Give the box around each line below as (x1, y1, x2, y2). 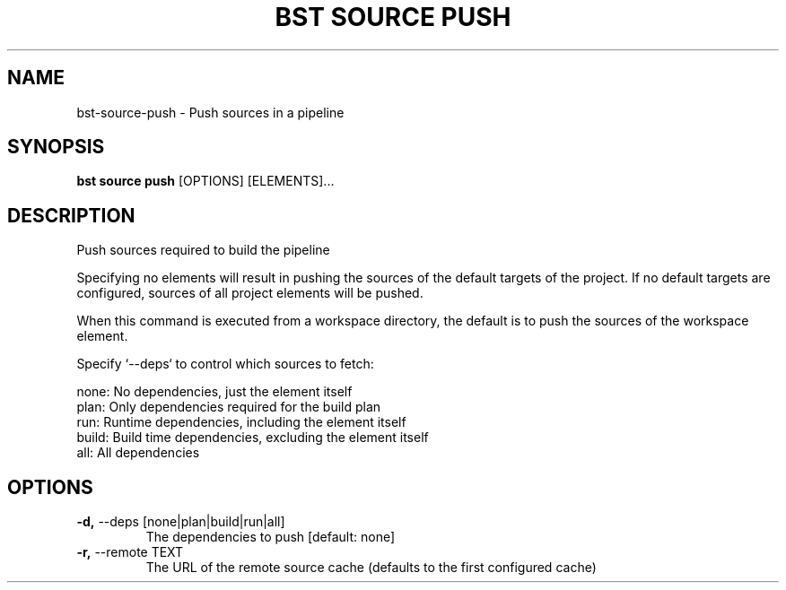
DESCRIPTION (7, 204, 135, 227)
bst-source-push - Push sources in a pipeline (76, 104, 345, 120)
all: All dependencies (76, 445, 200, 461)
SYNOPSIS (7, 135, 105, 159)
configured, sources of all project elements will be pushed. (76, 285, 424, 301)
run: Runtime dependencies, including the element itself (76, 414, 406, 430)
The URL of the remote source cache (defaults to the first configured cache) (145, 560, 597, 576)
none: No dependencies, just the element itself (76, 384, 353, 400)
